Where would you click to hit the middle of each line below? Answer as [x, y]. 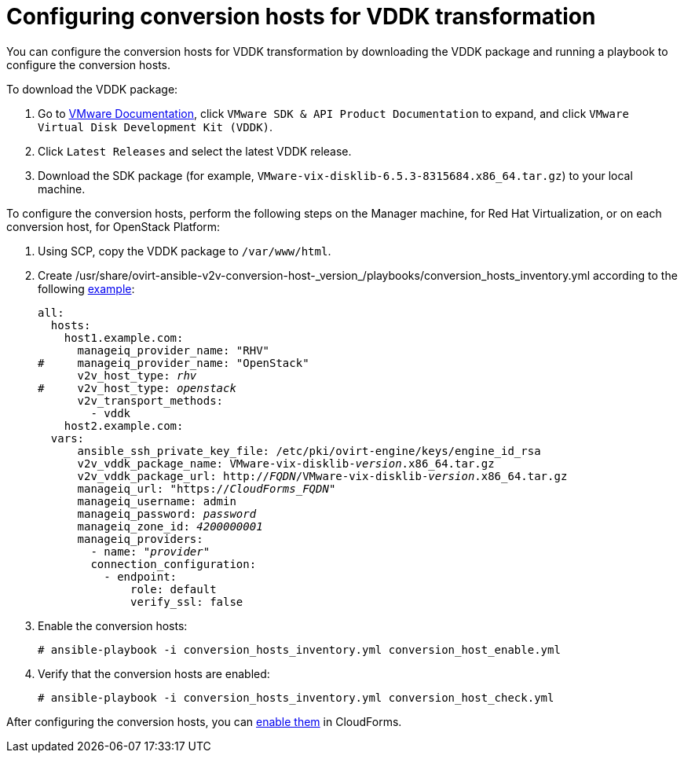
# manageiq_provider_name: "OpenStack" [174, 363]
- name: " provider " [150, 551]
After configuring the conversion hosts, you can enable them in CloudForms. [204, 721]
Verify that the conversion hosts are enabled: [154, 673]
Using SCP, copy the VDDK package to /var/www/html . [185, 251]
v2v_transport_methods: [150, 400]
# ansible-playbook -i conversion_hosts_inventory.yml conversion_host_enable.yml [299, 649]
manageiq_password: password [167, 513]
